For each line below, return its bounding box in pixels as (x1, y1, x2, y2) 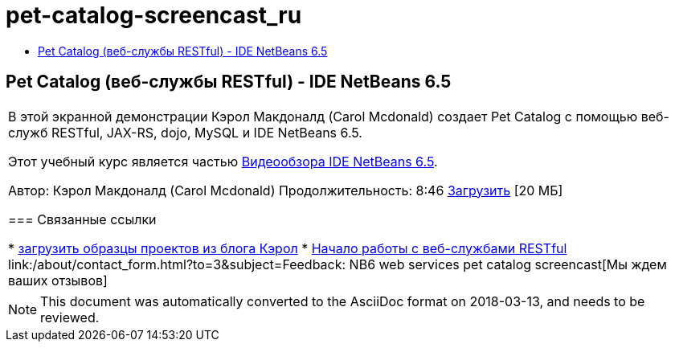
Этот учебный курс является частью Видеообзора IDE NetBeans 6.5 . (8, 153, 438, 170)
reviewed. (40, 309, 100, 325)
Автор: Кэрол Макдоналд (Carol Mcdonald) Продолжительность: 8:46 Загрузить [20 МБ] (8, 182, 563, 199)
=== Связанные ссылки (8, 211, 157, 227)
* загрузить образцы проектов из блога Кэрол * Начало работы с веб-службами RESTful (8, 240, 567, 256)
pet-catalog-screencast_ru (6, 2, 302, 29)
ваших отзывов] (8, 272, 108, 289)
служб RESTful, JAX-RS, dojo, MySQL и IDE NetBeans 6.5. (8, 124, 362, 141)
